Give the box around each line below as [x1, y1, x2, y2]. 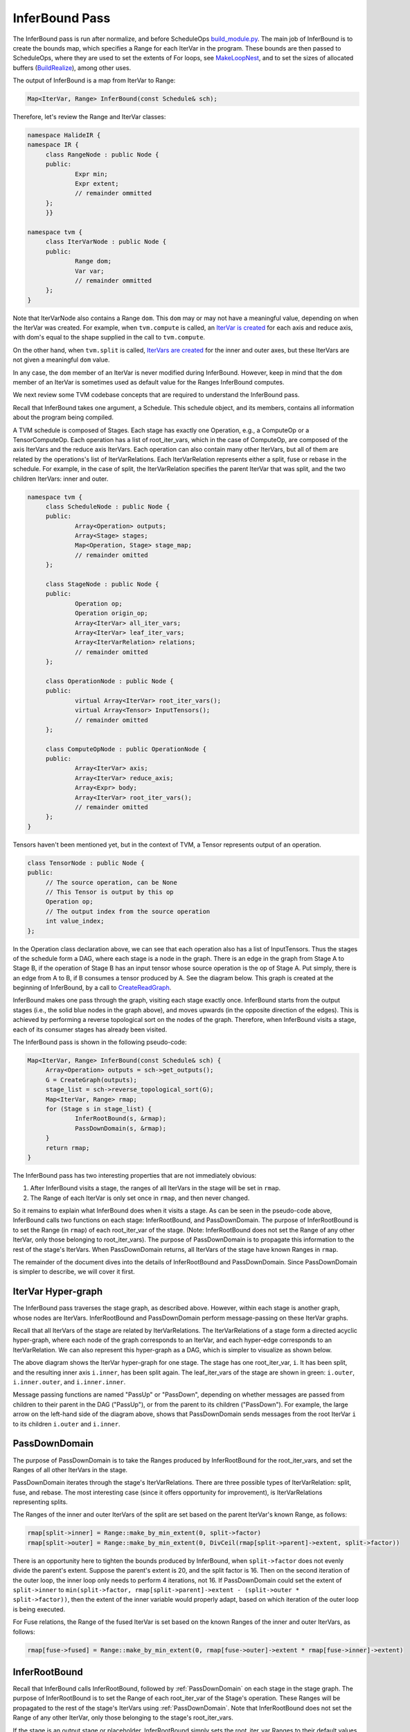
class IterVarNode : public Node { [45, 238, 166, 246]
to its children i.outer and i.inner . [12, 1420, 121, 1428]
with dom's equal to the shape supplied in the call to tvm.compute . [12, 333, 206, 342]
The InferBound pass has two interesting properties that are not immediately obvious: [12, 1171, 257, 1179]
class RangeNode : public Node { [45, 150, 159, 159]
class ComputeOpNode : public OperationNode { [45, 745, 207, 753]
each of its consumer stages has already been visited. [12, 1025, 168, 1034]
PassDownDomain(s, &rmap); [75, 1124, 166, 1132]
